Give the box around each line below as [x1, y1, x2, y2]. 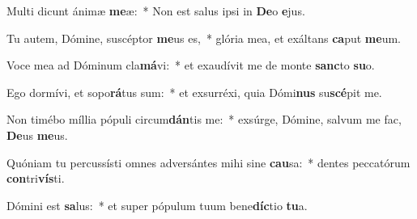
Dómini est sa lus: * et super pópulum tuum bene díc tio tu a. [6, 196, 308, 213]
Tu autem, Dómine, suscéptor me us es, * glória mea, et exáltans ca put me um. [6, 29, 401, 46]
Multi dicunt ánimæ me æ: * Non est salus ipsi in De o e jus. [6, 2, 305, 19]
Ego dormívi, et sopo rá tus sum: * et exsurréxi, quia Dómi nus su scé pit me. [6, 83, 382, 100]
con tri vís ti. [6, 170, 65, 187]
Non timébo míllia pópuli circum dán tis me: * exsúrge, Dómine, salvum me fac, [6, 111, 402, 128]
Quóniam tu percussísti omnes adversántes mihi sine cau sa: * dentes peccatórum [6, 154, 411, 171]
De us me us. [6, 126, 68, 143]
